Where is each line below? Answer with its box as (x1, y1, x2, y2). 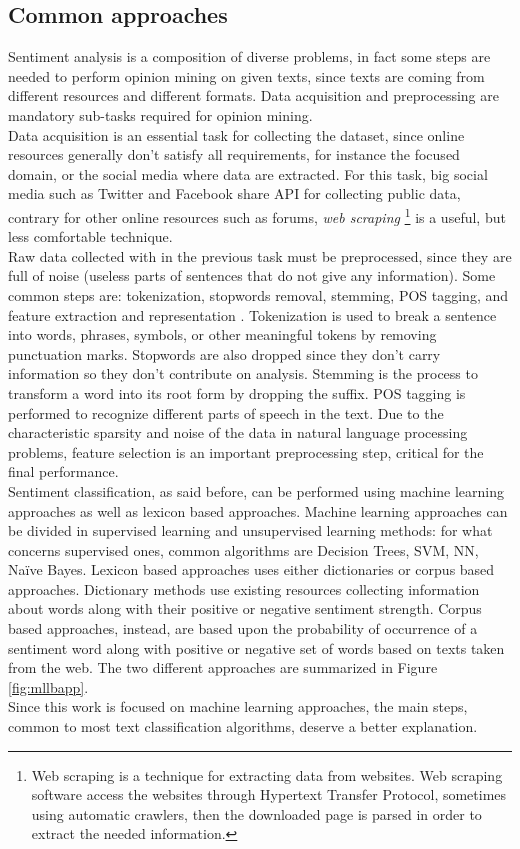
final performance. (8, 461, 119, 482)
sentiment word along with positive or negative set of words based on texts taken (8, 637, 505, 658)
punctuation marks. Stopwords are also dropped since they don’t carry (8, 343, 441, 364)
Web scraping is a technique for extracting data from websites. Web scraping (31, 764, 503, 785)
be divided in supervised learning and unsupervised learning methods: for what (8, 520, 493, 541)
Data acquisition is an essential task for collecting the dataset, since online (8, 124, 465, 145)
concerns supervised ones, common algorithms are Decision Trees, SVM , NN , (8, 539, 479, 560)
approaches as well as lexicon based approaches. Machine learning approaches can (8, 500, 508, 521)
